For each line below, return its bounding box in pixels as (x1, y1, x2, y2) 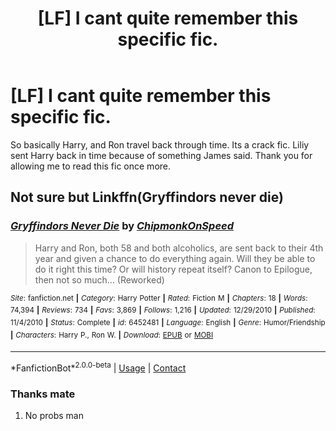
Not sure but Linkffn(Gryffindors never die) (10, 189, 284, 206)
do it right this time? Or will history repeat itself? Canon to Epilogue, (34, 263, 313, 275)
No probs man (24, 410, 84, 422)
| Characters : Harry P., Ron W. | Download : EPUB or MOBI (10, 330, 214, 340)
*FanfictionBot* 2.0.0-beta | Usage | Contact (10, 360, 187, 374)
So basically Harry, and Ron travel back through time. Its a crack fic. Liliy (10, 138, 310, 151)
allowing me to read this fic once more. (10, 160, 172, 172)
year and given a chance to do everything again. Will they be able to (34, 252, 316, 264)
